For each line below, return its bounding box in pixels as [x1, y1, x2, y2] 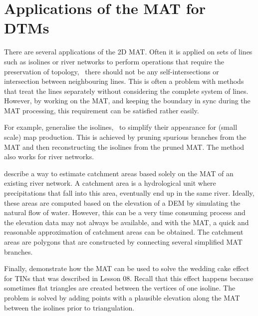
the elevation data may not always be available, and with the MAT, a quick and [4, 217, 249, 227]
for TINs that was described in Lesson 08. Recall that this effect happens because [4, 273, 254, 283]
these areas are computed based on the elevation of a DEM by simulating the [4, 197, 241, 208]
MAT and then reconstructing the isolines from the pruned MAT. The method [4, 141, 245, 152]
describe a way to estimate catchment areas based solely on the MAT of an [4, 168, 234, 178]
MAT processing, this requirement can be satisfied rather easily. [4, 105, 199, 115]
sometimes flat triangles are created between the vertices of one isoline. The [4, 283, 236, 293]
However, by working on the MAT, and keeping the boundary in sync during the [4, 95, 251, 106]
